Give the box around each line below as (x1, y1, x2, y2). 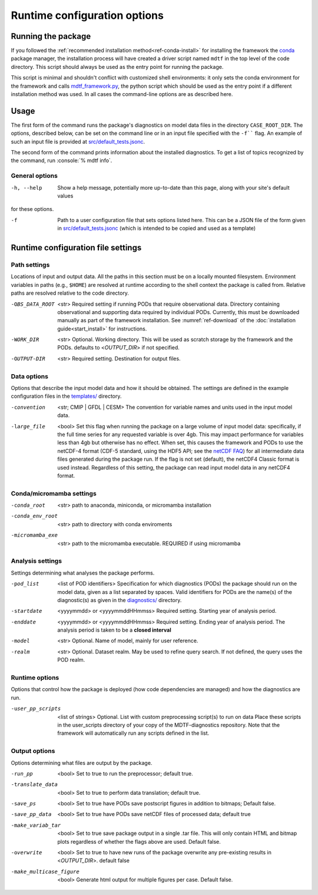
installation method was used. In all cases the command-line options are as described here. (11, 91, 233, 98)
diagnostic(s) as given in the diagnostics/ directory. (57, 596, 182, 603)
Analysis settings (11, 557, 62, 565)
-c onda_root (11, 502, 45, 509)
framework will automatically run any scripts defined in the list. (57, 729, 210, 737)
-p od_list (11, 580, 39, 587)
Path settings (11, 260, 50, 269)
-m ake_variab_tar (11, 822, 61, 828)
